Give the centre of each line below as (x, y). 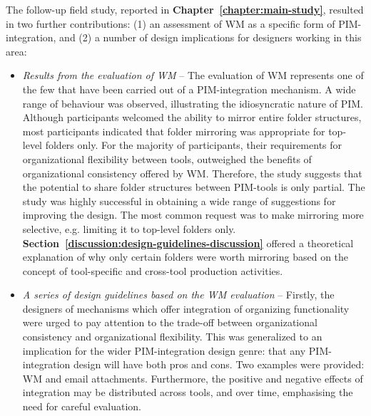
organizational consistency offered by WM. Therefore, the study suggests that (192, 173)
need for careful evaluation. (82, 406)
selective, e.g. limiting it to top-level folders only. (129, 228)
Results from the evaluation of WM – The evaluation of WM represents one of (193, 75)
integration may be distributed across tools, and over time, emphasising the (188, 392)
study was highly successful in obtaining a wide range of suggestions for (179, 201)
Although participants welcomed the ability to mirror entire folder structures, (192, 117)
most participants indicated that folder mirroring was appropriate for (174, 131)
